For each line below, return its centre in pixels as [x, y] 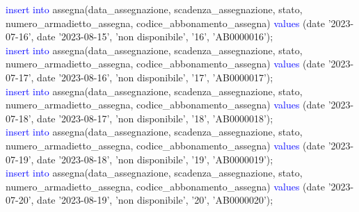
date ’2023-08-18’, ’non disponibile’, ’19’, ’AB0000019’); [155, 159]
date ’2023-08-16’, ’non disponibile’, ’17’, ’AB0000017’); [155, 77]
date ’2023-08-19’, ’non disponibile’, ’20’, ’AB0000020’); [155, 200]
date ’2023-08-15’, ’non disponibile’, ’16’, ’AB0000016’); [155, 36]
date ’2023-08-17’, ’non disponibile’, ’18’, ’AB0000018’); [155, 118]
